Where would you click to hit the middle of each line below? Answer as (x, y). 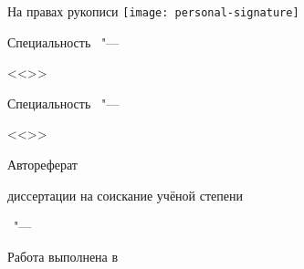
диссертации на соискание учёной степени (125, 195)
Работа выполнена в (63, 256)
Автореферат (42, 165)
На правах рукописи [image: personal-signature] (153, 11)
